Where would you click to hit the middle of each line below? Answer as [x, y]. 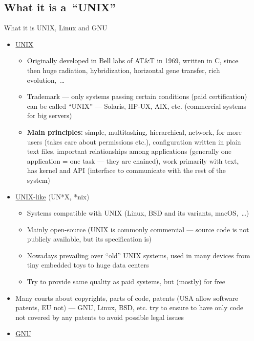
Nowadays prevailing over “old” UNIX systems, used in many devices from [138, 255]
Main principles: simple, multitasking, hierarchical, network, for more [134, 132]
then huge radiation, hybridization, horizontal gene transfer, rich [124, 70]
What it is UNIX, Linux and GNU [56, 28]
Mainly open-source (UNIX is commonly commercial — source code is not [138, 229]
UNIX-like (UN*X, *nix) [52, 196]
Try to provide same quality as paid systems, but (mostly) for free [126, 281]
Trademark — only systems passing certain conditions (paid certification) [137, 96]
